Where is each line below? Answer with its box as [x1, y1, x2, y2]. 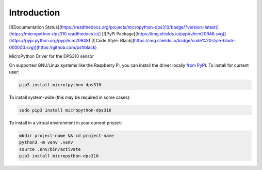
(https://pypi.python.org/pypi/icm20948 [9, 38, 89, 44]
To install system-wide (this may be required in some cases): [9, 94, 131, 100]
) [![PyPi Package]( [99, 31, 137, 36]
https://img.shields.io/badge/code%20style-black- [134, 38, 236, 44]
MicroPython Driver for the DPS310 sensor [9, 53, 94, 59]
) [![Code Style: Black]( [88, 38, 134, 44]
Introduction [9, 7, 60, 18]
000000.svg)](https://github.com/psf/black [9, 44, 96, 50]
